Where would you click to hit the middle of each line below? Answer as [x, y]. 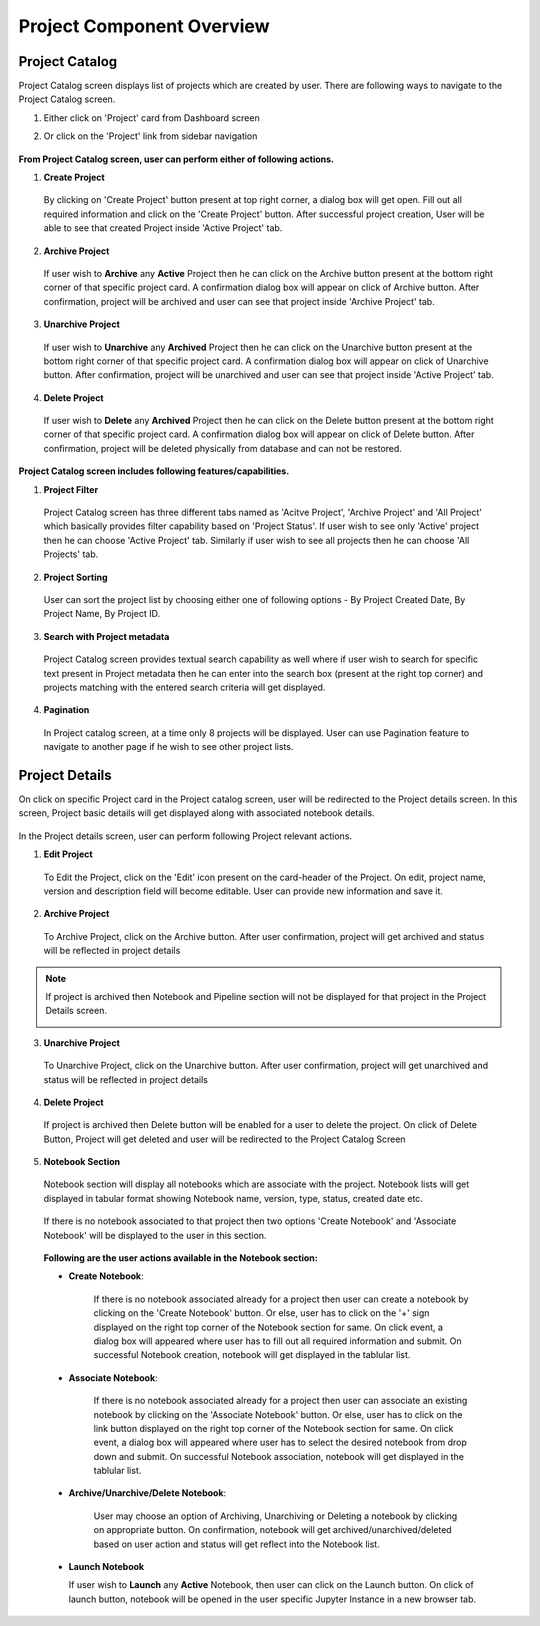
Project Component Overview [144, 26]
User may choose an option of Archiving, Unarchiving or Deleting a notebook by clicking [275, 1516]
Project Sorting [76, 577]
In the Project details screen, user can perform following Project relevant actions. [185, 836]
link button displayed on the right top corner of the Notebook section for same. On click [273, 1428]
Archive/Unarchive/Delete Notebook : [147, 1493]
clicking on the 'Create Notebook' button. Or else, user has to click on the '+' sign [261, 1313]
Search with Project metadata [106, 636]
